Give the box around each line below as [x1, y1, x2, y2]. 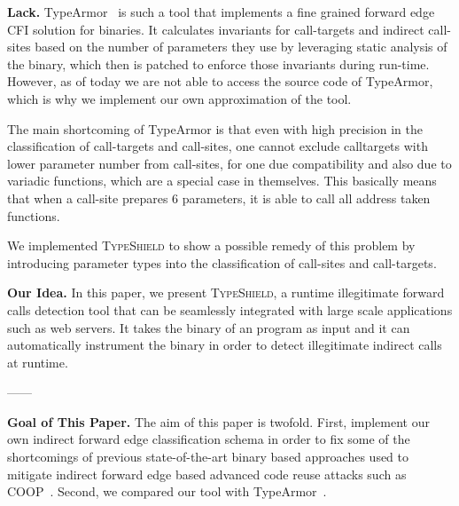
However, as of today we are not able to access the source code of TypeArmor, [7, 72, 433, 91]
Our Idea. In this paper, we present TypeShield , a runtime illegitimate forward [7, 283, 445, 302]
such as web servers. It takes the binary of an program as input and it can [7, 318, 410, 336]
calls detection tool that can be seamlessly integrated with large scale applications [7, 300, 453, 319]
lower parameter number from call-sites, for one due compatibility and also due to [7, 154, 452, 172]
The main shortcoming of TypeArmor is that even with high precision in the [7, 119, 423, 138]
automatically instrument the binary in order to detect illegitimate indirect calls [7, 336, 442, 354]
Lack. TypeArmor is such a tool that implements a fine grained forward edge [7, 3, 435, 20]
